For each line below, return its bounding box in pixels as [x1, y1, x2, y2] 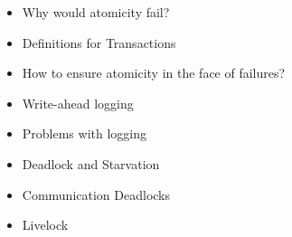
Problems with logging [22, 124, 147, 143]
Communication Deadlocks [22, 185, 171, 204]
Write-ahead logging [22, 93, 134, 112]
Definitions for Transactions [22, 33, 176, 52]
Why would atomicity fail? [22, 3, 170, 21]
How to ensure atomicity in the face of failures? [22, 63, 286, 82]
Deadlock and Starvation [22, 154, 160, 173]
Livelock [22, 215, 69, 234]
